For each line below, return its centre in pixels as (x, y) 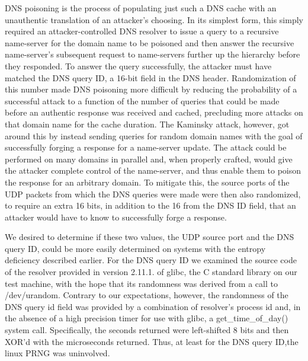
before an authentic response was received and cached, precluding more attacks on (154, 112)
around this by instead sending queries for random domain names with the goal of (154, 135)
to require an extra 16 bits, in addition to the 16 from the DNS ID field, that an (150, 205)
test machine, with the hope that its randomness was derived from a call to (141, 283)
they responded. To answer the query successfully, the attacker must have (138, 66)
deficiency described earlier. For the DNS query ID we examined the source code (151, 260)
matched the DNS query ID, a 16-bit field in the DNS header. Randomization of (150, 77)
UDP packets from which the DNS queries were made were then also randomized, (153, 194)
